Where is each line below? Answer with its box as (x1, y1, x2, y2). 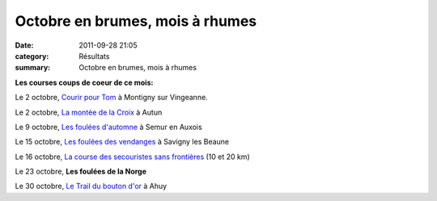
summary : (15, 63, 51, 73)
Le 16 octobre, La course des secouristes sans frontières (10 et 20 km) (15, 152, 250, 161)
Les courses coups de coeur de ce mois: (15, 77, 154, 87)
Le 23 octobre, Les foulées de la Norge (15, 166, 147, 177)
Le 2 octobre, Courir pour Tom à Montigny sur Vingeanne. (15, 93, 208, 103)
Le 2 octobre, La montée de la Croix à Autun (15, 107, 163, 117)
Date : (15, 40, 34, 50)
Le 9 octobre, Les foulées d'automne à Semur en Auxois (15, 122, 202, 132)
